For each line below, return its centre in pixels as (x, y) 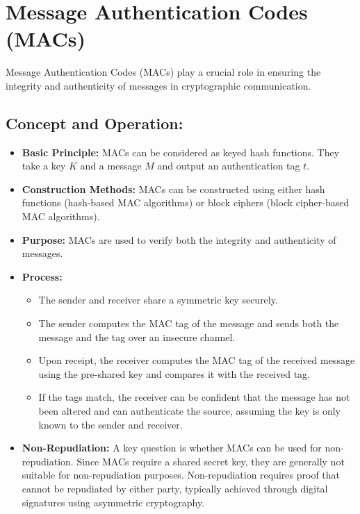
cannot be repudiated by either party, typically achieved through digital (175, 488)
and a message (111, 166)
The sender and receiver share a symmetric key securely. (158, 300)
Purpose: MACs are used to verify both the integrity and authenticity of (179, 239)
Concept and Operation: (95, 123)
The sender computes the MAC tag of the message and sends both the (189, 323)
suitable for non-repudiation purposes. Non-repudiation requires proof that (181, 475)
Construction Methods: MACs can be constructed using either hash (173, 189)
